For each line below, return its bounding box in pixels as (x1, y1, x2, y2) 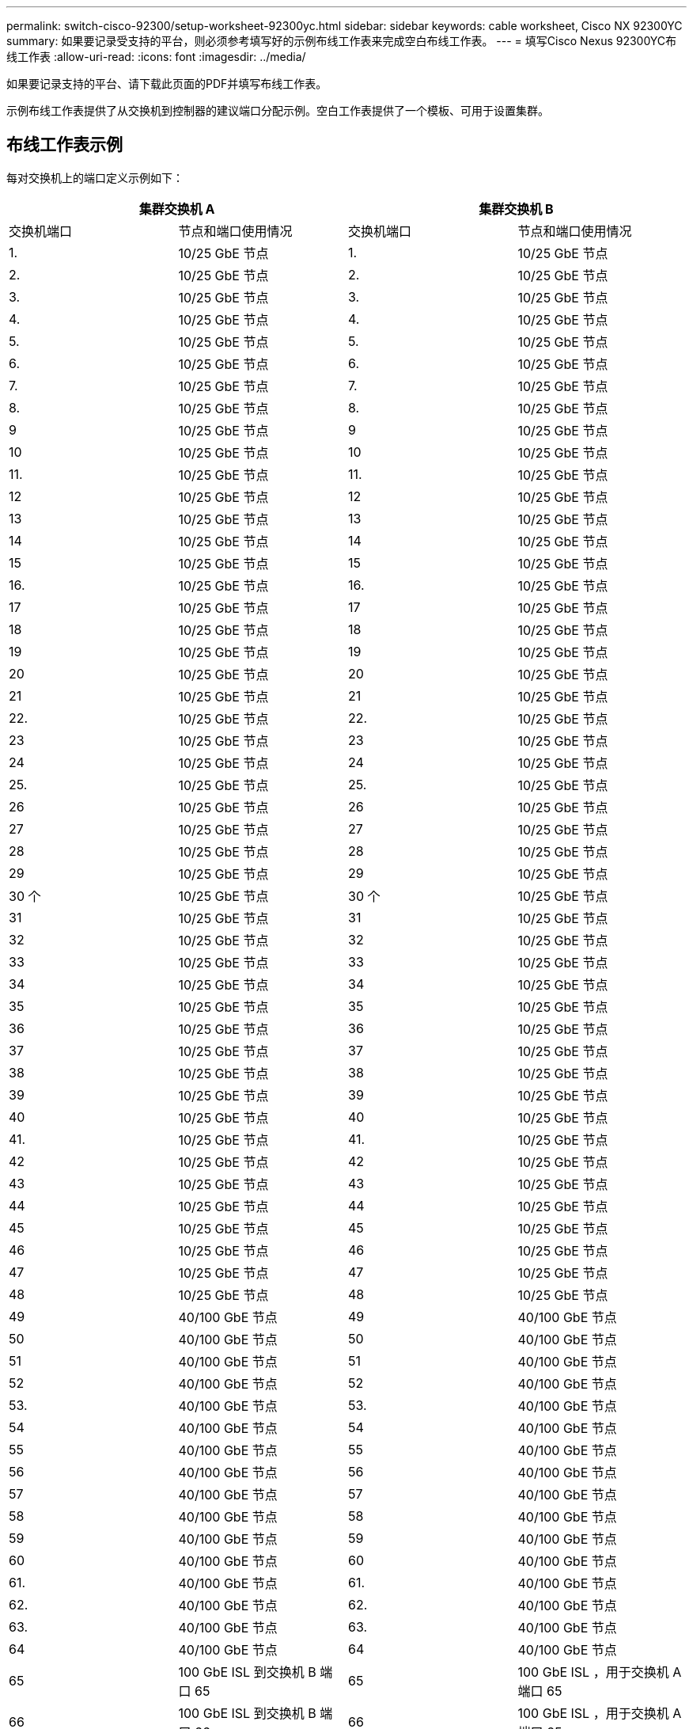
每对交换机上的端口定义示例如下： (6, 170, 184, 184)
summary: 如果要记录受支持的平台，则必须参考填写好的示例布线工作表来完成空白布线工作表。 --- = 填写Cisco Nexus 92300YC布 (6, 34, 677, 47)
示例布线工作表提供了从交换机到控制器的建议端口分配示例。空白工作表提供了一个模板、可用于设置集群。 (6, 104, 549, 117)
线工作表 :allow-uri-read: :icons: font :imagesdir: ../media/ (6, 50, 306, 63)
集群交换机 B (479, 200, 554, 217)
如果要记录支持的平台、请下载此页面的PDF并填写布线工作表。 (6, 77, 328, 90)
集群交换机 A (138, 200, 215, 217)
